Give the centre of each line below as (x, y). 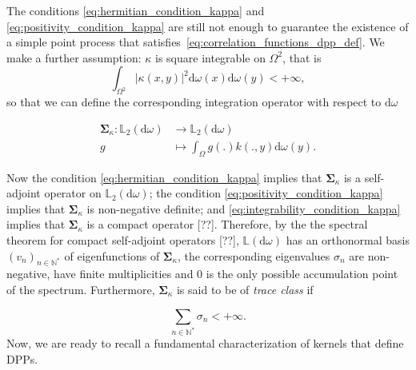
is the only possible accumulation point (302, 274)
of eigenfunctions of (112, 255)
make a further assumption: (74, 57)
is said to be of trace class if (245, 289)
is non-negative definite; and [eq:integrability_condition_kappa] (244, 208)
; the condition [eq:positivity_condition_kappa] (266, 193)
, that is (302, 57)
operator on (73, 193)
